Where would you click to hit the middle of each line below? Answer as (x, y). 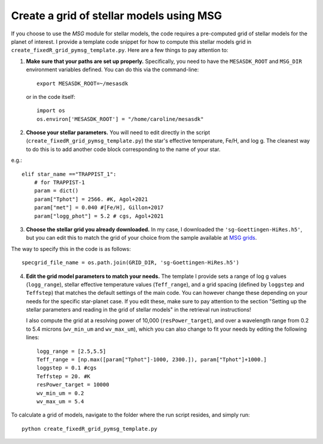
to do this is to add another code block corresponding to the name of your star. (123, 149)
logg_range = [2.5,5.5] (71, 351)
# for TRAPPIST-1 (59, 182)
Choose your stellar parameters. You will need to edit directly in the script (118, 132)
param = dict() (56, 191)
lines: (33, 337)
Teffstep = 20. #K (64, 376)
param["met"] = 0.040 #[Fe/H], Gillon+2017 (99, 208)
